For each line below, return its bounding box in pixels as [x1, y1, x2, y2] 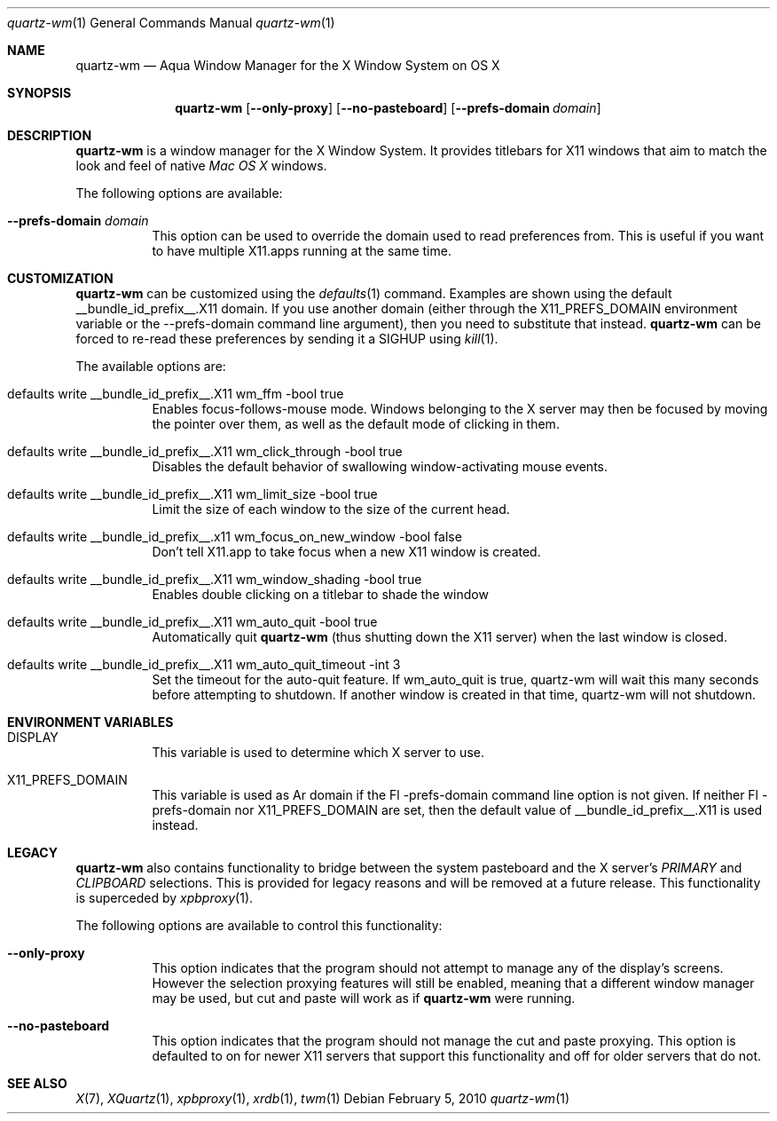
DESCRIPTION [7, 128, 92, 143]
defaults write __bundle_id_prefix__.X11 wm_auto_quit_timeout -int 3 [7, 657, 401, 672]
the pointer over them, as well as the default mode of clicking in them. [152, 416, 560, 431]
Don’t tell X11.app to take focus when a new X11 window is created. [152, 544, 541, 559]
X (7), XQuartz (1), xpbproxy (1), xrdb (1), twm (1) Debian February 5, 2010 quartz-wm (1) [75, 1091, 570, 1106]
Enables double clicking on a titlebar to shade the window [152, 587, 489, 602]
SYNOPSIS [7, 85, 72, 100]
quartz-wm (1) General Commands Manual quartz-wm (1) [7, 15, 335, 30]
